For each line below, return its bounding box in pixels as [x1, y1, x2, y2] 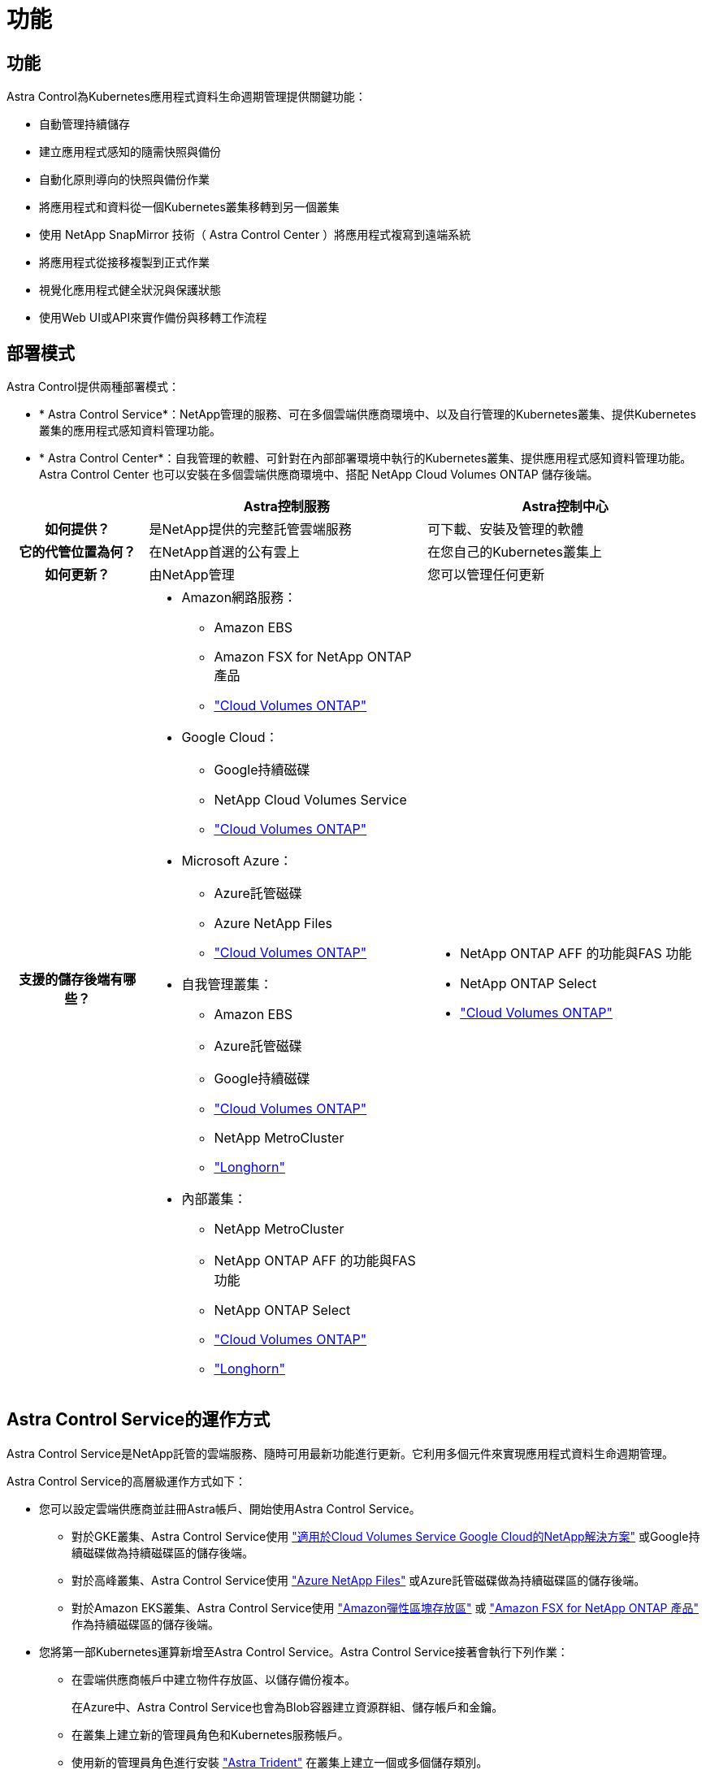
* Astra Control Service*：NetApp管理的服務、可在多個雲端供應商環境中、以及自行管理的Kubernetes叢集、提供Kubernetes [39, 407, 696, 422]
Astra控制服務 [243, 498, 330, 515]
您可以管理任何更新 [427, 566, 545, 583]
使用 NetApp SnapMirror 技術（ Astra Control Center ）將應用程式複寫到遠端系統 [39, 228, 471, 242]
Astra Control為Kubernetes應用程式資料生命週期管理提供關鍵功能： [6, 89, 366, 104]
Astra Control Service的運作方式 [6, 1409, 271, 1430]
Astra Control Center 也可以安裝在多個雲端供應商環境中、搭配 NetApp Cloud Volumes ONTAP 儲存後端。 [39, 467, 599, 482]
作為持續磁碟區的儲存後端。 [71, 1616, 219, 1631]
